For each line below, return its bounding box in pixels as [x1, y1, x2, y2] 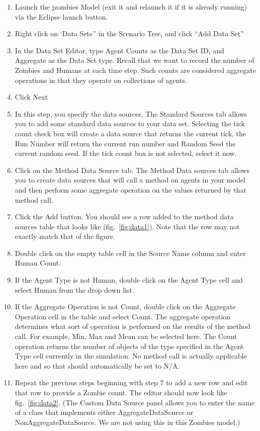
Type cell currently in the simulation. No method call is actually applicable [15, 351, 247, 361]
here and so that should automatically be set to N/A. [15, 360, 180, 371]
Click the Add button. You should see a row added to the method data [15, 211, 234, 222]
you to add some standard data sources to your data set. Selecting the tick [15, 118, 245, 129]
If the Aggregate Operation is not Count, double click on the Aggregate [15, 301, 236, 312]
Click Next [15, 92, 48, 102]
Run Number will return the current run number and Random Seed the [15, 138, 236, 148]
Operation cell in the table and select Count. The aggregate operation [15, 311, 231, 321]
